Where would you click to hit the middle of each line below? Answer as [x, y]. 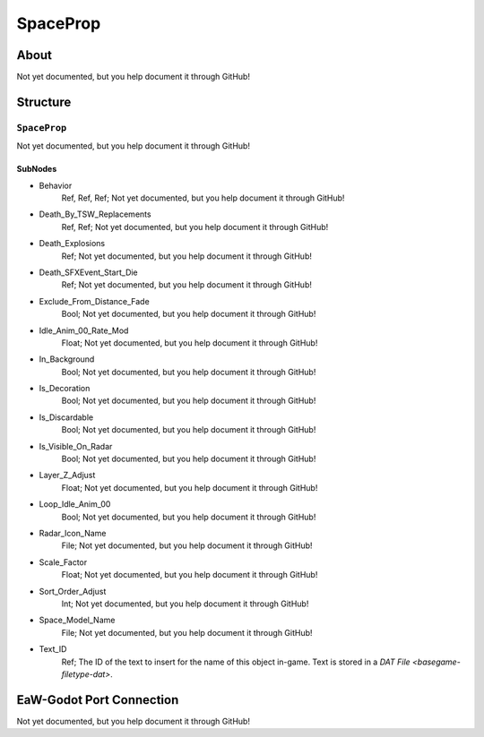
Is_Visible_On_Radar [76, 446]
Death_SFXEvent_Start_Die [88, 272]
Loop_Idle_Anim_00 [75, 504]
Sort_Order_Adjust [73, 591]
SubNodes [37, 169]
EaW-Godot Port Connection [98, 700]
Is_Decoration [65, 389]
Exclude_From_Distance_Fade [94, 301]
